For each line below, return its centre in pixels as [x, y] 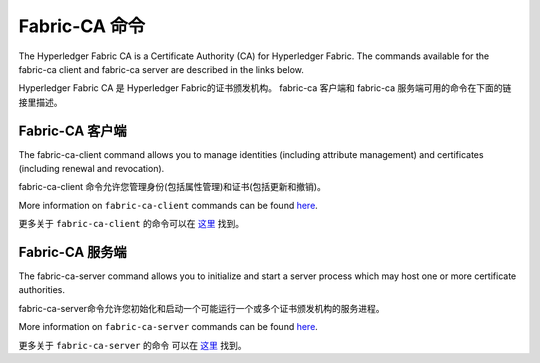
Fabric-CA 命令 [82, 26]
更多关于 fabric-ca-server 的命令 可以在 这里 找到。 [132, 345]
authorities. [41, 290]
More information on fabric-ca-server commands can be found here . [168, 327]
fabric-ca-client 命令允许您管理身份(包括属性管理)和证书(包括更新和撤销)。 [172, 187]
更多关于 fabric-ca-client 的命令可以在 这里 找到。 [131, 224]
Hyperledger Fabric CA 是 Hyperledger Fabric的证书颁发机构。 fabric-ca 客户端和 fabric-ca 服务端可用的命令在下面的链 [265, 88]
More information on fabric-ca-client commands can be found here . [168, 205]
